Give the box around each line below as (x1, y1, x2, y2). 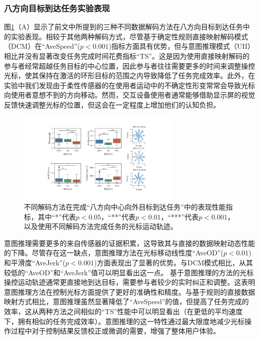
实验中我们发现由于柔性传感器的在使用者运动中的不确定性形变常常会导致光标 (4, 80, 255, 90)
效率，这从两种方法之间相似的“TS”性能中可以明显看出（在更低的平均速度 (4, 306, 243, 317)
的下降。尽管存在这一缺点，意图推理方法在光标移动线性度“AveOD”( (4, 247, 224, 258)
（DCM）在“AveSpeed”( (4, 41, 80, 51)
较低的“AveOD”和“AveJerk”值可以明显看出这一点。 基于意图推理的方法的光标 (4, 267, 254, 277)
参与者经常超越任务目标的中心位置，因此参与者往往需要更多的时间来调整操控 (4, 60, 255, 71)
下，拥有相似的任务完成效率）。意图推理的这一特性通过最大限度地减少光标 (4, 316, 245, 326)
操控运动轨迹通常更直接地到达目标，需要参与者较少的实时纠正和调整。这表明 (4, 277, 255, 287)
